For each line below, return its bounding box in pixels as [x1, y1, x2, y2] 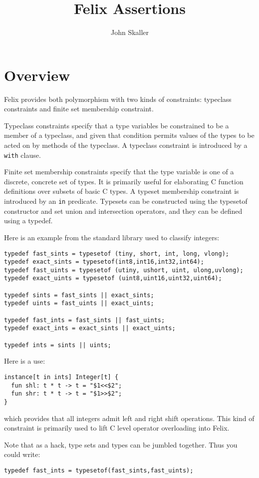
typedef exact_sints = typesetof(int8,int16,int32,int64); [4, 258, 204, 266]
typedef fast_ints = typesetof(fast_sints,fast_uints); [4, 467, 194, 474]
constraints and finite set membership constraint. [4, 103, 154, 114]
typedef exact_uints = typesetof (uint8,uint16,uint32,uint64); [4, 275, 222, 282]
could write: [4, 449, 40, 460]
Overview [4, 64, 70, 85]
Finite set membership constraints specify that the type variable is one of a [4, 166, 234, 177]
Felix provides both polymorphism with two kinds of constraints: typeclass [4, 93, 232, 104]
